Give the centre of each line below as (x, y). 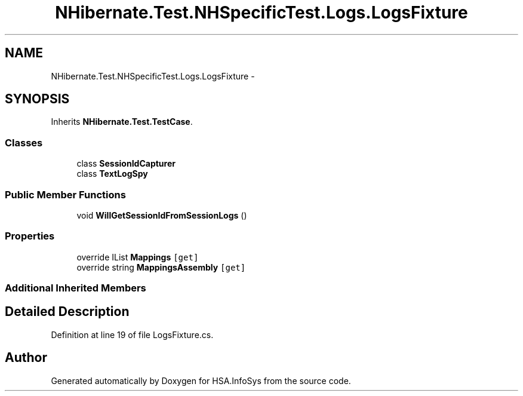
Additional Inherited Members (76, 288)
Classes (24, 142)
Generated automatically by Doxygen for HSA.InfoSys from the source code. (201, 380)
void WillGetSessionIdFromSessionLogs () (162, 215)
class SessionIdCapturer (126, 164)
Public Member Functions (65, 194)
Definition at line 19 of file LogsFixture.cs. (132, 334)
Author (26, 358)
